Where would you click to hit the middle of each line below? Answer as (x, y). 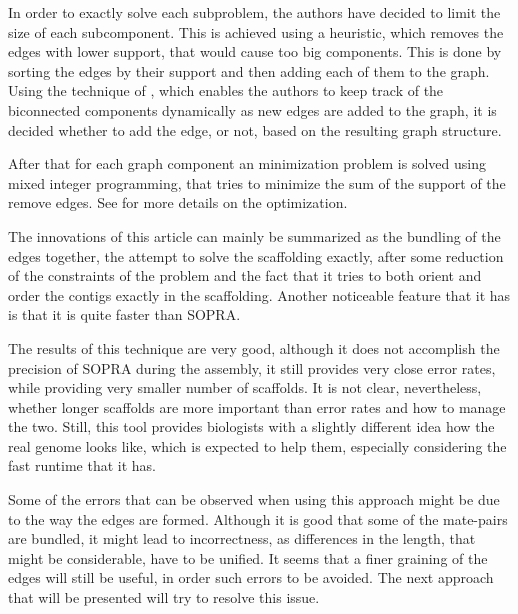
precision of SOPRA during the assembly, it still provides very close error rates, (252, 367)
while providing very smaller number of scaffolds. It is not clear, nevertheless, (245, 387)
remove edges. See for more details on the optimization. (178, 202)
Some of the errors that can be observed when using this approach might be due (254, 499)
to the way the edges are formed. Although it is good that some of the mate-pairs (258, 518)
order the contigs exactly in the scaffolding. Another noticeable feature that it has (259, 294)
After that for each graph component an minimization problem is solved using (247, 163)
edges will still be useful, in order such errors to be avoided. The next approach (251, 577)
